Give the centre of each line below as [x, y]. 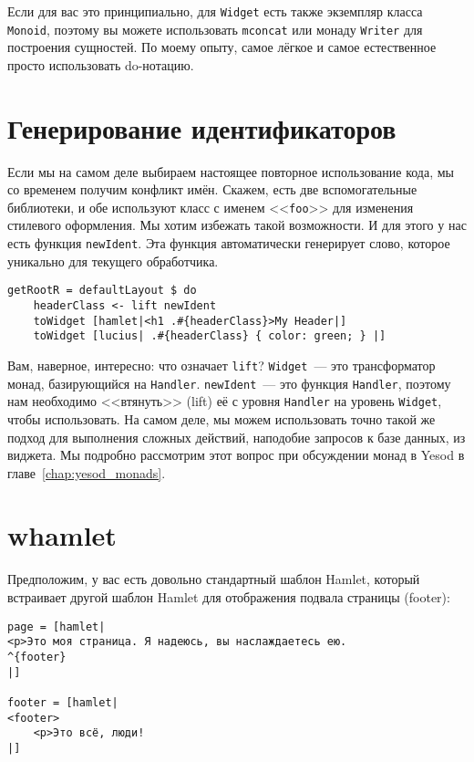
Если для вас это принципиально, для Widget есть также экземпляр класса [215, 11]
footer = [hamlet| [63, 702]
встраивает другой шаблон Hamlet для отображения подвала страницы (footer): [229, 597]
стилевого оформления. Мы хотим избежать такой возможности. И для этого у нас [237, 225]
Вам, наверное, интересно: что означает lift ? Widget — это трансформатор [222, 365]
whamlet [62, 535]
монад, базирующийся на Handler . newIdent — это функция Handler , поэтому [229, 383]
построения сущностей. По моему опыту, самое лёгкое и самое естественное [222, 47]
